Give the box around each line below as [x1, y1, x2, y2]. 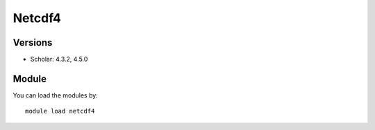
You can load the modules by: [12, 91, 99, 100]
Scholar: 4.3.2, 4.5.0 [30, 55, 88, 64]
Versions [12, 37, 53, 48]
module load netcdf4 [25, 107, 95, 115]
